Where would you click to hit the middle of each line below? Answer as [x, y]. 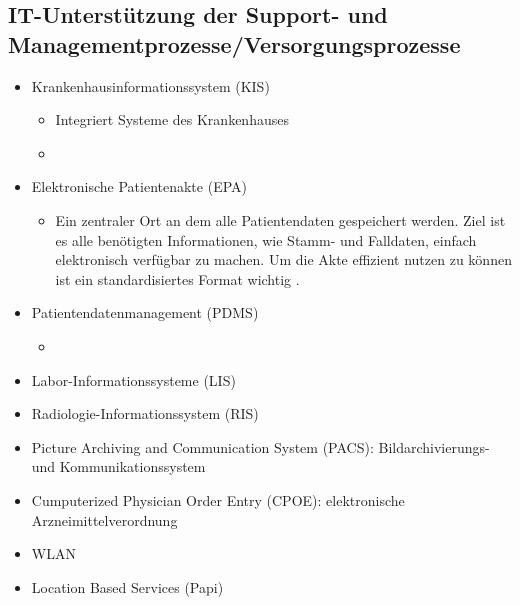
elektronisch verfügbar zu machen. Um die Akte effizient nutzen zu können [283, 259]
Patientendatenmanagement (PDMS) [145, 312]
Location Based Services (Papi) [127, 586]
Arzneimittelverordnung [104, 519]
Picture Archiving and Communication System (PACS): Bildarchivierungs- [260, 446]
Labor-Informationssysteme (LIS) [133, 379]
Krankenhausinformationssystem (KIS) [150, 85]
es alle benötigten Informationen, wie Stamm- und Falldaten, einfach [266, 239]
